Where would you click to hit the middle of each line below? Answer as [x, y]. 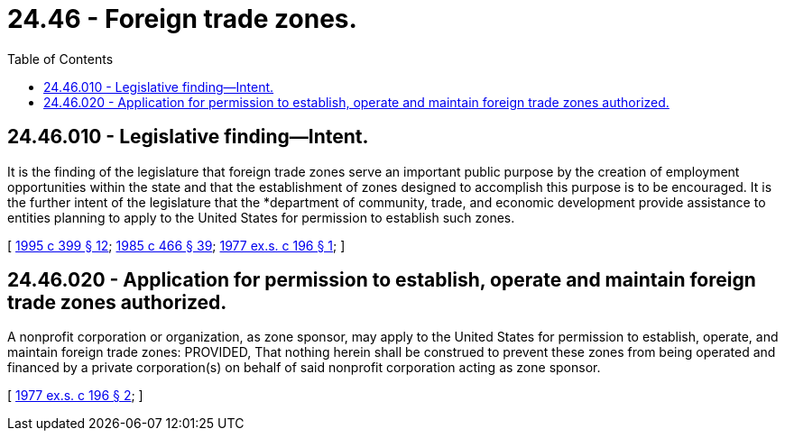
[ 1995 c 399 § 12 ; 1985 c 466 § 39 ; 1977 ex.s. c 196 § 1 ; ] [176, 245]
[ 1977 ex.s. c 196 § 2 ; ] [75, 396]
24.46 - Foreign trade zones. [182, 19]
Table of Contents [60, 59]
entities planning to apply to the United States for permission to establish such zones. [261, 217]
